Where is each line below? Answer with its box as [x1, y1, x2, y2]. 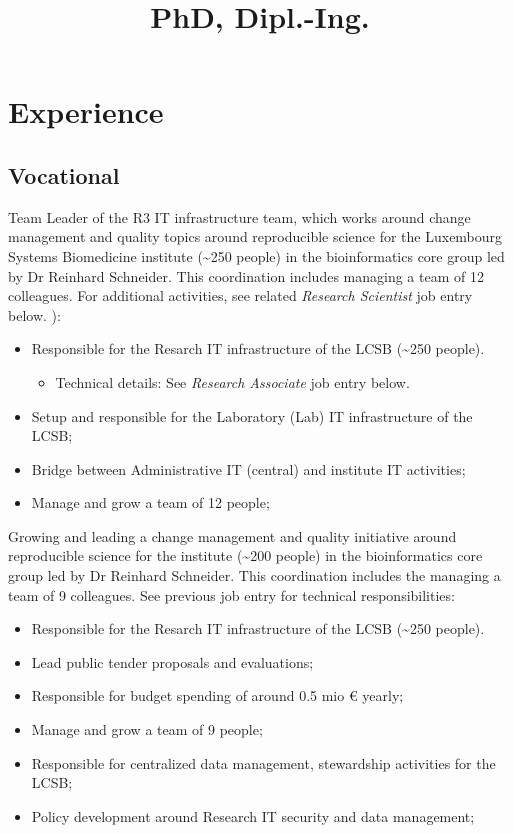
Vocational [8, 159, 120, 190]
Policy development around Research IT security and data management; [31, 805, 475, 826]
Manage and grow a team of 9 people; [31, 719, 263, 740]
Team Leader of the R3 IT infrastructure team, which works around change [8, 206, 471, 227]
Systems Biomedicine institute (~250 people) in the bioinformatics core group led [8, 245, 505, 266]
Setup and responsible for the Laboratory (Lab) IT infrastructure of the [31, 405, 473, 426]
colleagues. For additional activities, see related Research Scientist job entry [8, 285, 473, 306]
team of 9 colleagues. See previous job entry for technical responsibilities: [8, 584, 455, 605]
